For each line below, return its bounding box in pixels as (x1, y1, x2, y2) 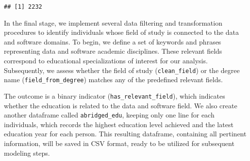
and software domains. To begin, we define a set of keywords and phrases (4, 36, 221, 46)
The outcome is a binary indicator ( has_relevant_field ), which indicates (4, 90, 225, 101)
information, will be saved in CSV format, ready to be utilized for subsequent (4, 138, 234, 148)
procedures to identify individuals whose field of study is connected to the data (4, 27, 239, 37)
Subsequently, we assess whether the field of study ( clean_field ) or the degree (4, 65, 240, 75)
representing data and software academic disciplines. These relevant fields (4, 46, 222, 56)
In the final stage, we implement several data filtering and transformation (4, 17, 222, 28)
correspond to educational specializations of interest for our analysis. (4, 55, 208, 65)
